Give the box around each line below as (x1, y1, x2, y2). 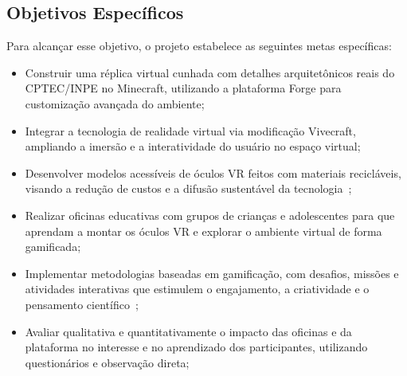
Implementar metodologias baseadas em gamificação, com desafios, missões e (25, 264, 399, 281)
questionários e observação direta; (25, 354, 190, 370)
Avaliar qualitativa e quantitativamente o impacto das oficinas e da (25, 323, 352, 339)
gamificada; (25, 238, 81, 255)
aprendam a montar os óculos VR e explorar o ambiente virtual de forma (25, 222, 382, 239)
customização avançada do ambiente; (25, 95, 205, 112)
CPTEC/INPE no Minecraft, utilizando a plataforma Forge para (25, 80, 342, 96)
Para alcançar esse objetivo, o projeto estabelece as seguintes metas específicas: (6, 37, 392, 54)
